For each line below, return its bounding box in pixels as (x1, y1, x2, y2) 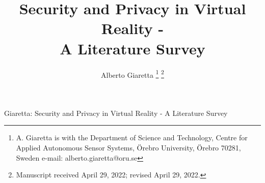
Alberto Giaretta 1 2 (101, 68, 164, 80)
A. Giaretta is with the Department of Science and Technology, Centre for (16, 132, 248, 143)
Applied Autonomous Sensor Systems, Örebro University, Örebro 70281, (16, 142, 241, 152)
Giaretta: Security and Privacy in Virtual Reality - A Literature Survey (4, 107, 228, 118)
